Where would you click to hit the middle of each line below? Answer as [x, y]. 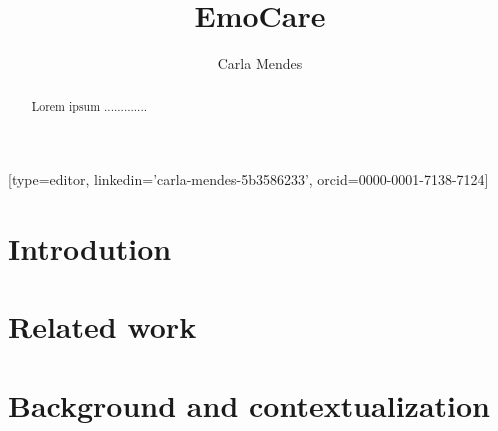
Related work [102, 326]
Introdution [90, 247]
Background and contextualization [249, 404]
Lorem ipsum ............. [89, 105]
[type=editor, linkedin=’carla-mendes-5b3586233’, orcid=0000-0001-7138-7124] [248, 179]
